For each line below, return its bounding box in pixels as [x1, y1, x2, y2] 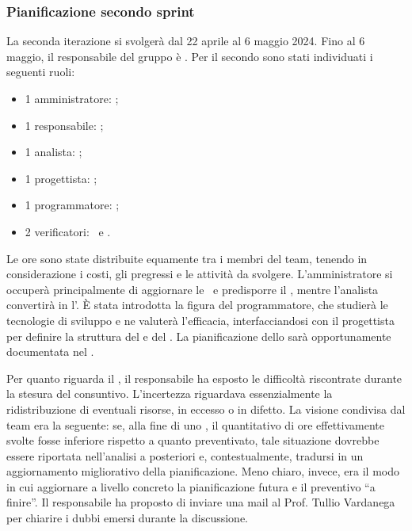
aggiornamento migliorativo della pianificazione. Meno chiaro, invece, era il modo [6, 463, 400, 479]
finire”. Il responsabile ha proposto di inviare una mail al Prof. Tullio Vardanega [6, 494, 395, 510]
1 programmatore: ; [25, 197, 120, 213]
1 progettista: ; [25, 170, 97, 186]
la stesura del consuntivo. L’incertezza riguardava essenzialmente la [6, 385, 333, 402]
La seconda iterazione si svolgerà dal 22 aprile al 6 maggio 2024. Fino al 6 [6, 32, 365, 49]
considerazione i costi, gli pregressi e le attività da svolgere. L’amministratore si [6, 265, 393, 282]
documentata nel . [6, 343, 94, 360]
